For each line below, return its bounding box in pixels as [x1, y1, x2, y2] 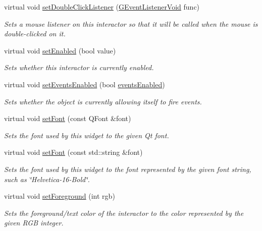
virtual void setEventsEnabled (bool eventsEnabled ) [4, 79, 165, 89]
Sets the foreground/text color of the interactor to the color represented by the [4, 207, 244, 218]
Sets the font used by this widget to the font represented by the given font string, [4, 163, 251, 174]
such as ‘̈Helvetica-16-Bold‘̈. [4, 174, 90, 184]
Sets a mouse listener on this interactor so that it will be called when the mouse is [4, 18, 258, 29]
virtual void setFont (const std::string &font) [4, 147, 143, 157]
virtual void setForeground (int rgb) [4, 191, 115, 201]
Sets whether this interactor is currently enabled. [4, 62, 154, 73]
